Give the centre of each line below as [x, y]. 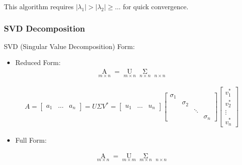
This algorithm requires [39, 6]
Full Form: [31, 140]
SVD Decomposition [45, 28]
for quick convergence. [156, 6]
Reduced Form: [38, 62]
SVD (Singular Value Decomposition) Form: [69, 46]
